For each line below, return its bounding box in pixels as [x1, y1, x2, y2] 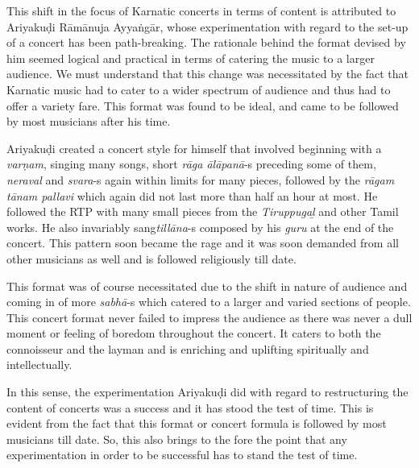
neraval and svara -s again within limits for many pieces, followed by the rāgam [6, 171, 395, 188]
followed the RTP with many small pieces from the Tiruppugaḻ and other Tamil [6, 203, 399, 220]
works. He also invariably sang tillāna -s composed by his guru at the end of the [6, 218, 394, 235]
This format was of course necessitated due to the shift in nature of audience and [6, 277, 408, 294]
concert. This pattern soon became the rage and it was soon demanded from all [6, 234, 399, 251]
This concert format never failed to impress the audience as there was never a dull [6, 309, 413, 325]
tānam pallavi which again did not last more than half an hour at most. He [6, 187, 378, 204]
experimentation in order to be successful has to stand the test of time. [6, 446, 358, 463]
